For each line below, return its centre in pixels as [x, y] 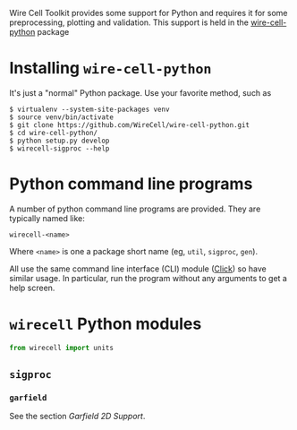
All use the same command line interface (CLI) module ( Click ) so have [138, 269]
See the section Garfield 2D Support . [77, 417]
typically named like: [47, 218]
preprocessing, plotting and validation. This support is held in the [129, 22]
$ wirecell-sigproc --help [59, 148]
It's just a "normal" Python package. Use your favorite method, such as [140, 92]
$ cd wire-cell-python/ [54, 133]
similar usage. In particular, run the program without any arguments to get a [148, 278]
